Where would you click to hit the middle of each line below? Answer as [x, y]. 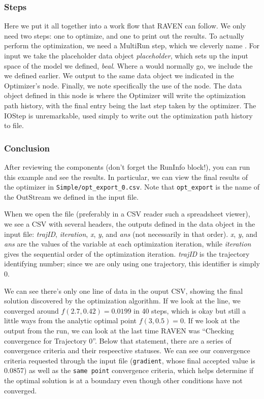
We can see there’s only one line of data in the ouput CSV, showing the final [124, 290]
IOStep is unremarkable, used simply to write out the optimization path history [128, 115]
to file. [14, 125]
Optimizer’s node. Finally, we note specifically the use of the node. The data [123, 85]
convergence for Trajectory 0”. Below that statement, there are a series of [118, 340]
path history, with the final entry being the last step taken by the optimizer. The [130, 105]
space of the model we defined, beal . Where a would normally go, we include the [128, 65]
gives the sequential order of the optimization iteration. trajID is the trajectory [127, 253]
